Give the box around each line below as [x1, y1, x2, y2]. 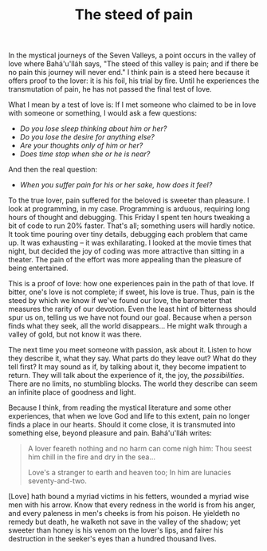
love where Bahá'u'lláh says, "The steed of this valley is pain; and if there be [8, 59, 259, 69]
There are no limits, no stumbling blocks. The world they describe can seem [8, 379, 257, 388]
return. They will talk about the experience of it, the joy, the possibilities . [8, 371, 245, 380]
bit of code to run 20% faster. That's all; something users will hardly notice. [8, 221, 256, 230]
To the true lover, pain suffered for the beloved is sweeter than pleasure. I [8, 195, 249, 205]
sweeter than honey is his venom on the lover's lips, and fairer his [8, 525, 224, 535]
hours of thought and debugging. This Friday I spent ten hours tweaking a [8, 213, 251, 222]
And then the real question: [8, 165, 98, 175]
